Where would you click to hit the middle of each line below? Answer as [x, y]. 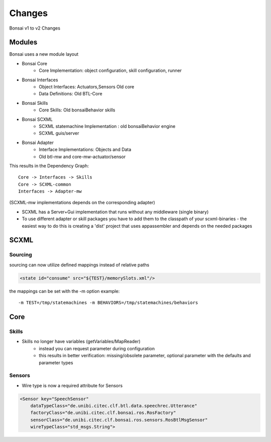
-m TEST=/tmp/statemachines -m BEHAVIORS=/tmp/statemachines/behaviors [108, 303]
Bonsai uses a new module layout [44, 54]
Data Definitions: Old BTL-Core [71, 94]
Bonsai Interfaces [40, 80]
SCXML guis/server [59, 133]
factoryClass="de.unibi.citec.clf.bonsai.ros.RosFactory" [103, 413]
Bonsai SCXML [37, 119]
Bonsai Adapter [38, 142]
